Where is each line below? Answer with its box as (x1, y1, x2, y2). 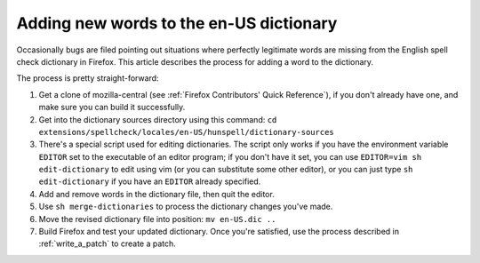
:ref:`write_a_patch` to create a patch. (38, 238, 177, 249)
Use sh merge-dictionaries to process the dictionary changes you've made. (38, 201, 333, 212)
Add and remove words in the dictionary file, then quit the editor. (38, 188, 275, 199)
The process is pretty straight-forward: (16, 73, 159, 84)
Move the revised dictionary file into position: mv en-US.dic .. (38, 213, 276, 224)
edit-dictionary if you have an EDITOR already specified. (38, 176, 261, 187)
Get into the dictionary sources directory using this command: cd (38, 114, 277, 124)
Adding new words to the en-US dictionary (16, 13, 338, 33)
